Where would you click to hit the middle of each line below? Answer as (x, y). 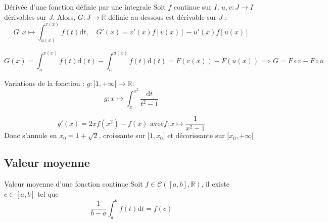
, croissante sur (122, 135)
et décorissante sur (196, 135)
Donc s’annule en (31, 135)
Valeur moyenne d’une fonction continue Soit (74, 184)
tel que (48, 193)
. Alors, (64, 16)
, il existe (216, 184)
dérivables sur (25, 16)
